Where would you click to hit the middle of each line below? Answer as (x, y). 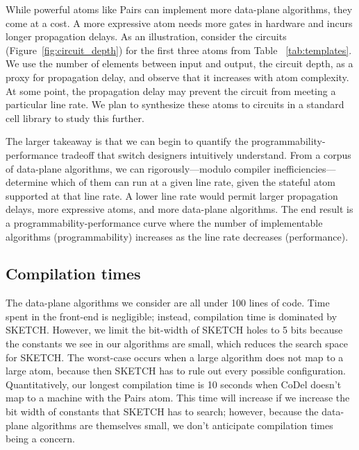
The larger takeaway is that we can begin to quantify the (127, 141)
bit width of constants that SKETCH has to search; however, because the (162, 412)
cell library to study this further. (75, 118)
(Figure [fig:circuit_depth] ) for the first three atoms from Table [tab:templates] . (179, 50)
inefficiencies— (305, 168)
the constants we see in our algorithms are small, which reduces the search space (177, 344)
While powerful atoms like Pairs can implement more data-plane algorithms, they (179, 9)
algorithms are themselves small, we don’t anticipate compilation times (182, 425)
